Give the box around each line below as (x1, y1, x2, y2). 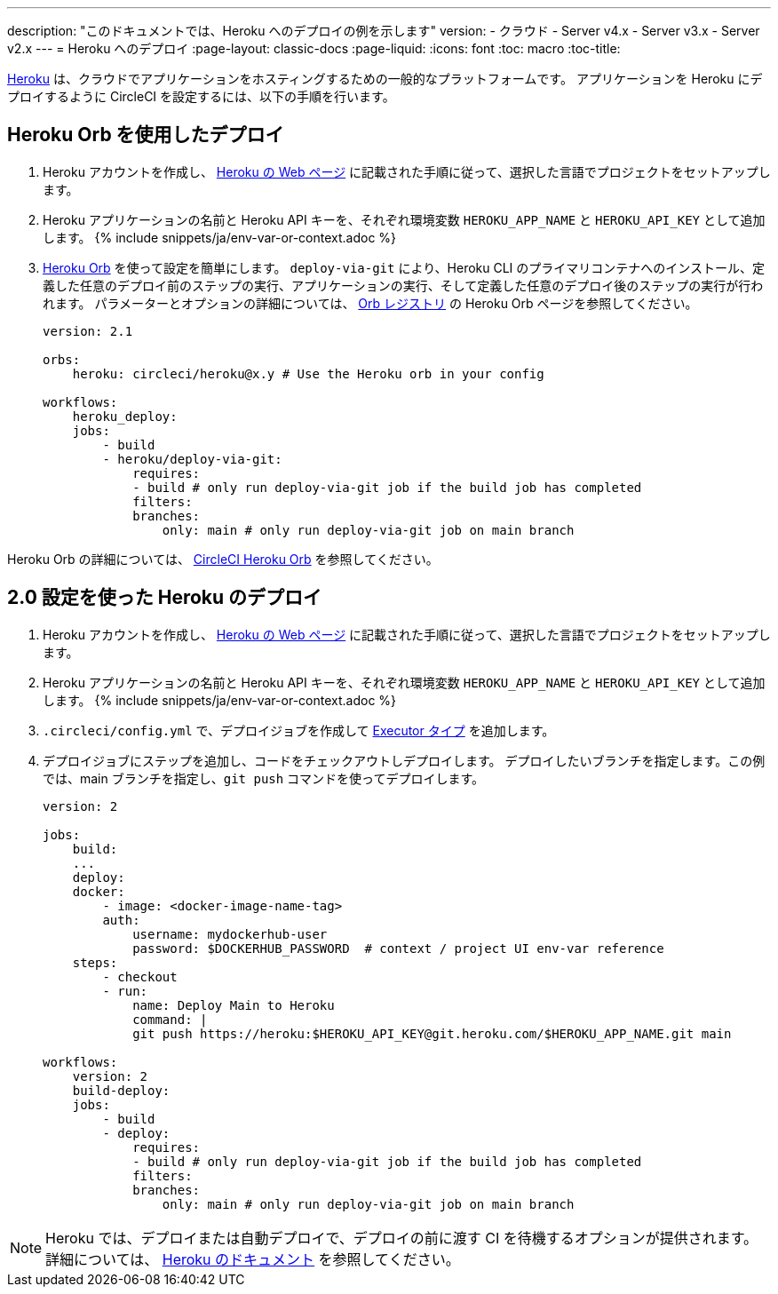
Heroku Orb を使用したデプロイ (7, 123, 284, 147)
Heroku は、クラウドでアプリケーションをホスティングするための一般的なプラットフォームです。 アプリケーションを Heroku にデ (7, 71, 763, 86)
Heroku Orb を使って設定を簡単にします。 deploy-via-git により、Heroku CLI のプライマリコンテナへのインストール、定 (43, 259, 766, 275)
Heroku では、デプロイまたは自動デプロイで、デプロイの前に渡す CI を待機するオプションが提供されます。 (45, 1228, 758, 1247)
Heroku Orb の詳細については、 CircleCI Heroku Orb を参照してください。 (7, 551, 439, 567)
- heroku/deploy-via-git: (102, 451, 282, 466)
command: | (132, 1012, 208, 1027)
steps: (72, 955, 118, 970)
